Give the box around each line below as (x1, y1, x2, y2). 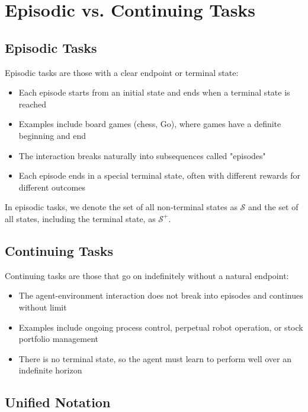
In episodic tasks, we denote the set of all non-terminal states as (5, 201, 238, 213)
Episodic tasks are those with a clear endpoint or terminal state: (5, 66, 239, 78)
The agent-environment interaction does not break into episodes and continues (18, 289, 303, 302)
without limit (18, 300, 67, 313)
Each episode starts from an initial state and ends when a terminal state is (18, 86, 290, 99)
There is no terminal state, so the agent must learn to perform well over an (18, 352, 291, 365)
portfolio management (18, 332, 99, 345)
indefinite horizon (18, 364, 82, 376)
